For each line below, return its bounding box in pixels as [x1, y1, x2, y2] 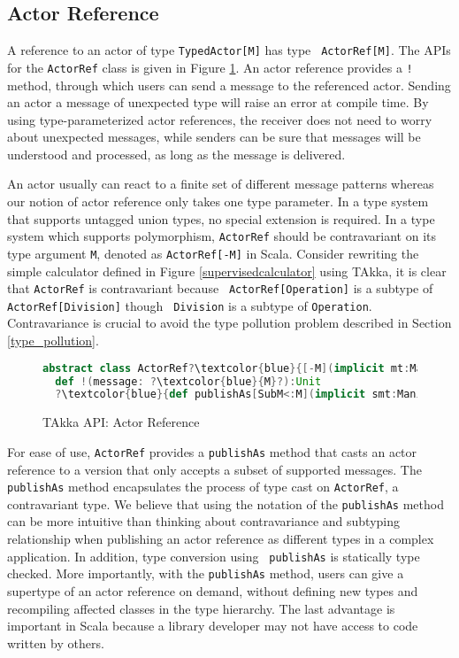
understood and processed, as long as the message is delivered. [7, 144, 346, 163]
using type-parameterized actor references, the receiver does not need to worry [7, 110, 432, 128]
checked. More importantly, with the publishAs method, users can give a [7, 564, 404, 583]
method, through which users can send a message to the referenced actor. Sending [7, 75, 451, 94]
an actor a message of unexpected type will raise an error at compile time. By [7, 93, 429, 112]
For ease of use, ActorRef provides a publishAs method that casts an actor [7, 442, 417, 461]
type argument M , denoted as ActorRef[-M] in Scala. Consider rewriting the [7, 244, 419, 262]
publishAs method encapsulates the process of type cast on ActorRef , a [7, 477, 399, 496]
